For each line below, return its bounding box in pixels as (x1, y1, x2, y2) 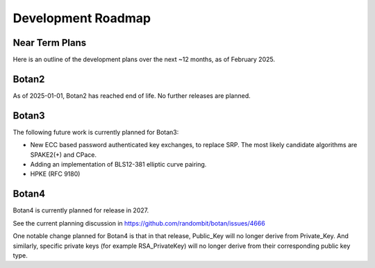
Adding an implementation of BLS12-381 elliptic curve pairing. (30, 160, 207, 169)
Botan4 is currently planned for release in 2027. (12, 206, 149, 215)
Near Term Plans (12, 37, 87, 49)
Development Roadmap (12, 10, 151, 26)
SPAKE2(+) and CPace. (30, 150, 97, 159)
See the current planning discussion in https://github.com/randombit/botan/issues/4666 (12, 219, 265, 227)
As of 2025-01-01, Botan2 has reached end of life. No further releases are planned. (12, 91, 251, 100)
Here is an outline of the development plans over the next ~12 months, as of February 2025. (12, 56, 276, 64)
